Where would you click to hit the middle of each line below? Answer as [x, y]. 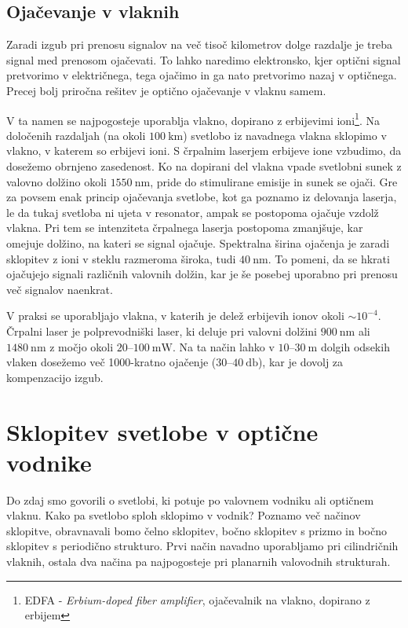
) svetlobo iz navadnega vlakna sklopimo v [285, 135]
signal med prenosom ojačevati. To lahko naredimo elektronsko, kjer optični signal [204, 59]
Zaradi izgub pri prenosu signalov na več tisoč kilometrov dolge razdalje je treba [200, 44]
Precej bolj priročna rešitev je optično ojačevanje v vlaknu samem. [166, 90]
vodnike [49, 462]
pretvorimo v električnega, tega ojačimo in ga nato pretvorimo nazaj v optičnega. [202, 75]
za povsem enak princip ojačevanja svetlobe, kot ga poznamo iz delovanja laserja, [202, 197]
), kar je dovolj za [301, 362]
